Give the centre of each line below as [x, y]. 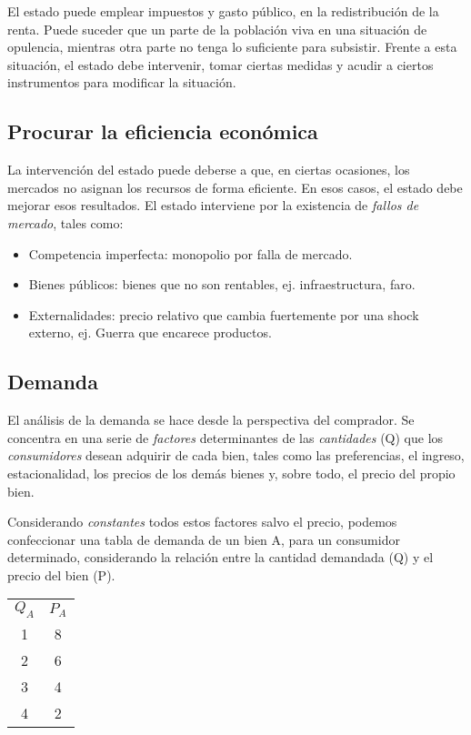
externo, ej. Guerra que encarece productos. [150, 332]
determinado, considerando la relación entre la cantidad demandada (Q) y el [220, 557]
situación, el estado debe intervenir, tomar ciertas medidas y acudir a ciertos [220, 64]
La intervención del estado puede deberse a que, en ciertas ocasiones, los [209, 170]
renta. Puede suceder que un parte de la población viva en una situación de [217, 29]
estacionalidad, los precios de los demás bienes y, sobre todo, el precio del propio [231, 473]
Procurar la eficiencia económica [163, 131]
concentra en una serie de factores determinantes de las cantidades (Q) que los [225, 437]
